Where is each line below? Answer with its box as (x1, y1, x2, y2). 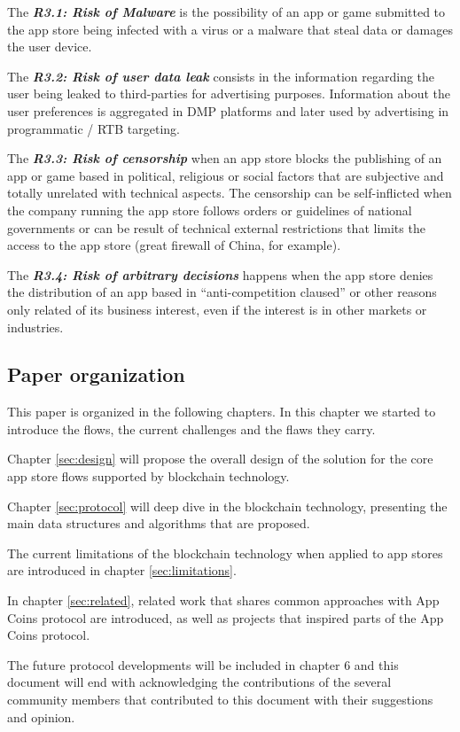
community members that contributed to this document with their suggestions (7, 690, 433, 709)
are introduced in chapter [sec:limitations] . (7, 561, 237, 580)
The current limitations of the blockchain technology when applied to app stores (7, 543, 443, 562)
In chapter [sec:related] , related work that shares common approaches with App (7, 591, 440, 610)
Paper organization (7, 361, 185, 388)
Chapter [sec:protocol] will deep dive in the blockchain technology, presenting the (7, 496, 448, 515)
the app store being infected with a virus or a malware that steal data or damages (7, 19, 453, 38)
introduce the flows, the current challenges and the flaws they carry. (7, 419, 376, 438)
